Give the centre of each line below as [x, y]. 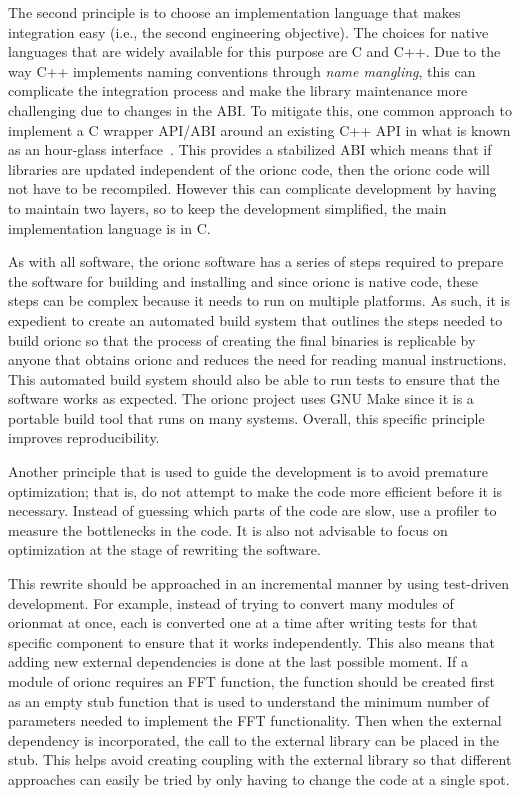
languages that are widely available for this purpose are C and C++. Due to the [254, 51]
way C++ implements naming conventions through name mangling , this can [242, 70]
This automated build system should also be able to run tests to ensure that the [254, 378]
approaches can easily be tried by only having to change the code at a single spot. [259, 778]
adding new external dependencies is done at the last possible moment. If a [238, 661]
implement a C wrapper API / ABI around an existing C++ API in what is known [259, 129]
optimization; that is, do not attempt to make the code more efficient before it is [255, 490]
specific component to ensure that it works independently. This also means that [252, 641]
